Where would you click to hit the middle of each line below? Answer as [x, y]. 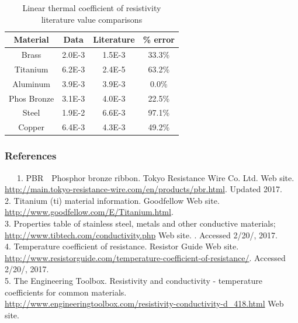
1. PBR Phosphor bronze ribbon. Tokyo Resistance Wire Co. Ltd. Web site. [155, 177]
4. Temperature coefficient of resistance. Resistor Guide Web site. [122, 246]
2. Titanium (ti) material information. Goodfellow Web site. [112, 200]
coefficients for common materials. [66, 292]
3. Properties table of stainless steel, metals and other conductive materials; [140, 223]
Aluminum [31, 83]
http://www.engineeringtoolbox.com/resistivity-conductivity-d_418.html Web [144, 303]
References [31, 156]
